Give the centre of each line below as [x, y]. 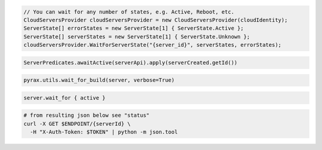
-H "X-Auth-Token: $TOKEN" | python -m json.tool [104, 132]
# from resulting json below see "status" [86, 115]
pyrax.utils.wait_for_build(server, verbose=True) [99, 80]
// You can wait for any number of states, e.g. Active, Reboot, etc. [129, 12]
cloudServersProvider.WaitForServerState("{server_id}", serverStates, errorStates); [152, 45]
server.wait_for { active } [64, 98]
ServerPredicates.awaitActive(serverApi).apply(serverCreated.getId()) [131, 63]
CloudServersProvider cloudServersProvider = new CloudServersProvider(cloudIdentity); [156, 20]
